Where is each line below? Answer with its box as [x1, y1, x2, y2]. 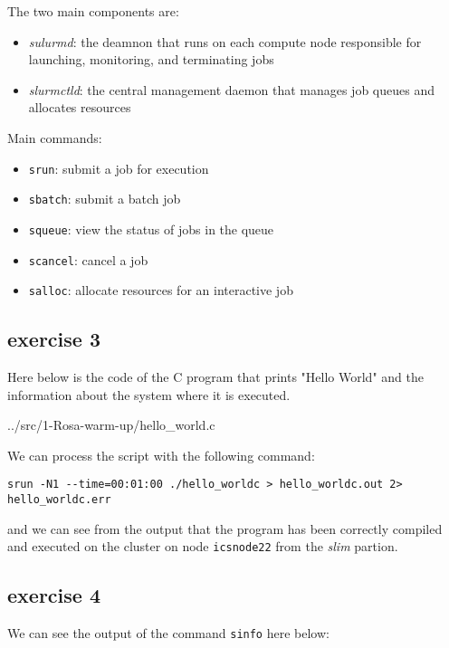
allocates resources [28, 98, 131, 117]
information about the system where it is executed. [7, 385, 291, 404]
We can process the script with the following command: [7, 445, 315, 464]
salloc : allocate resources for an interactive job [28, 281, 293, 300]
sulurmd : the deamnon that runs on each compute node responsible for [28, 32, 422, 51]
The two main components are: [7, 2, 179, 20]
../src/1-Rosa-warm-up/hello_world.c [7, 415, 215, 434]
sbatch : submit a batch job [28, 189, 181, 208]
